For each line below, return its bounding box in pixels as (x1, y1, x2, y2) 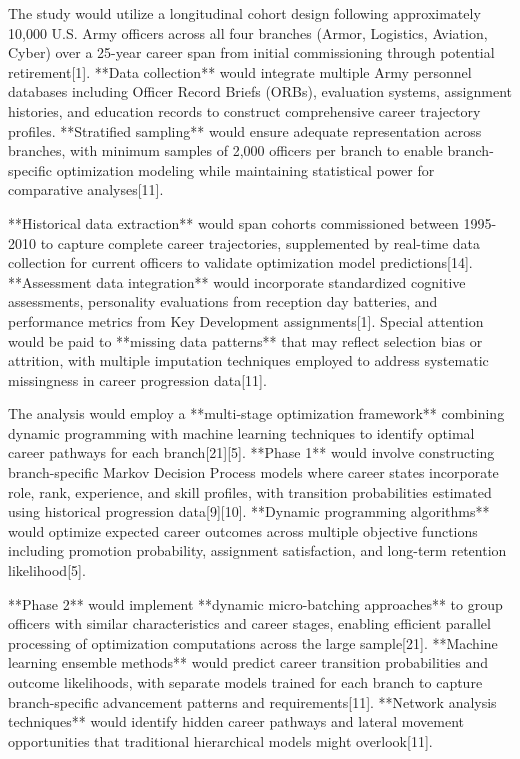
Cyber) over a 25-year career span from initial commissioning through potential (8, 42, 495, 63)
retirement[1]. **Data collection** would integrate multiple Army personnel (8, 61, 472, 82)
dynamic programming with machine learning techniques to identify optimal (8, 422, 475, 443)
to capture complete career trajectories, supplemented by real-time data (40, 232, 481, 253)
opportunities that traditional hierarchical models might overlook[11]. (8, 730, 433, 751)
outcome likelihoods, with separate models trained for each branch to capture (8, 672, 483, 692)
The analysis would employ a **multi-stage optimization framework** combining (8, 403, 505, 424)
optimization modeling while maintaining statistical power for (56, 159, 435, 180)
